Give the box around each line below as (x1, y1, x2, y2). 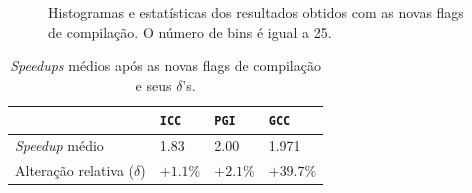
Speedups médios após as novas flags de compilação (10, 55, 321, 76)
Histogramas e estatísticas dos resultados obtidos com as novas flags (48, 2, 464, 22)
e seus (135, 74, 172, 95)
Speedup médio (15, 135, 104, 156)
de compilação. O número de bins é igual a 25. (48, 21, 332, 42)
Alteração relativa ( (15, 160, 135, 181)
